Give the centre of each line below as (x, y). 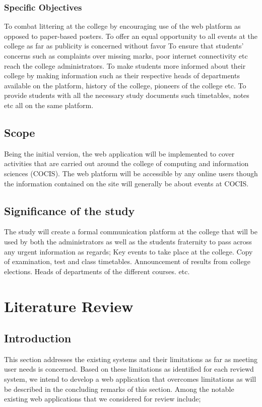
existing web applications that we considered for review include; (103, 399)
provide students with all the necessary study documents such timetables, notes (127, 95)
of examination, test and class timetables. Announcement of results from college (127, 261)
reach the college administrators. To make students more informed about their (125, 65)
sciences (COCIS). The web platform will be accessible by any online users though (131, 173)
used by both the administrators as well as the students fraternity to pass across (128, 241)
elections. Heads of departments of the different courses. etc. (97, 271)
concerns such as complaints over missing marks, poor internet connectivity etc (126, 56)
